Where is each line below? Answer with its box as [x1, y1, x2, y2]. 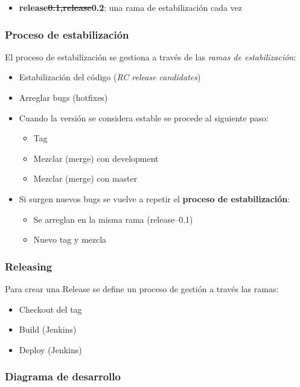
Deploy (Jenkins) [19, 343, 82, 356]
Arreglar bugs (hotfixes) [19, 91, 108, 103]
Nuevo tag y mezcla [33, 233, 107, 246]
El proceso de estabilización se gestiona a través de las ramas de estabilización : [5, 50, 296, 63]
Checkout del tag [19, 302, 82, 315]
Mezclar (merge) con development [33, 152, 159, 164]
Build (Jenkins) [19, 323, 77, 336]
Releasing [5, 258, 53, 273]
